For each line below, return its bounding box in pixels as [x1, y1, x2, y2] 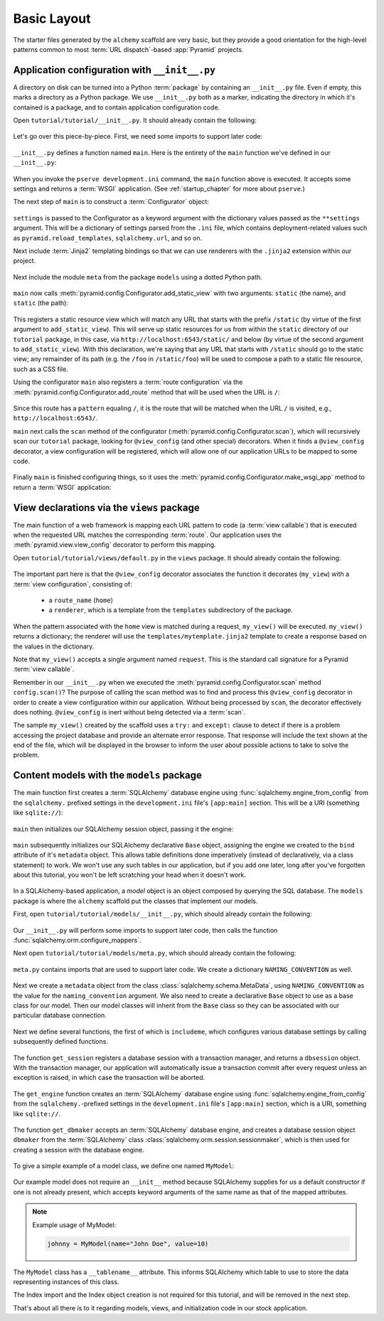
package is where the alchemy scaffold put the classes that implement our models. [13, 897, 258, 905]
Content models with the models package [13, 769, 203, 781]
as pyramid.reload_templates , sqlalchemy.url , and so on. [13, 233, 203, 242]
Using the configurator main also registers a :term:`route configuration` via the [13, 378, 243, 387]
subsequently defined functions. [13, 1037, 108, 1046]
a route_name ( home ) [48, 596, 113, 604]
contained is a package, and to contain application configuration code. [13, 103, 220, 112]
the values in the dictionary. [13, 642, 95, 651]
